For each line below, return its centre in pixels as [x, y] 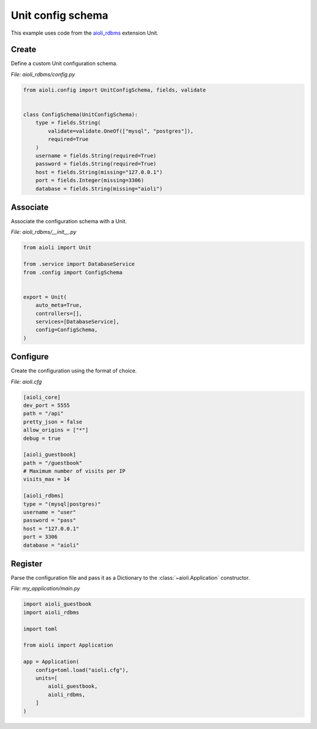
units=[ [47, 678]
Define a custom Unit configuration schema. [64, 63]
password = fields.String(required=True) [96, 164]
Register [27, 564]
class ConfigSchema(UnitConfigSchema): [80, 115]
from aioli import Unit [58, 248]
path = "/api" [43, 414]
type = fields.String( [68, 123]
